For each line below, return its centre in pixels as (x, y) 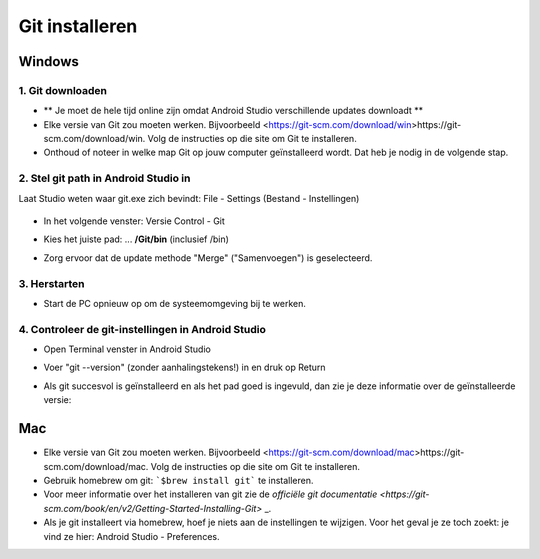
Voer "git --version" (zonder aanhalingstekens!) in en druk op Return (184, 367)
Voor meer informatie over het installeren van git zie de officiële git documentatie (210, 494)
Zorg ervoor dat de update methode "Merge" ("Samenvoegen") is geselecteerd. (208, 257)
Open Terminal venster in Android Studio (127, 349)
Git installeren (78, 26)
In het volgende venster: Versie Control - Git (134, 221)
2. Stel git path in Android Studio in (104, 178)
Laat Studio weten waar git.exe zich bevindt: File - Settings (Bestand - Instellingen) (189, 198)
